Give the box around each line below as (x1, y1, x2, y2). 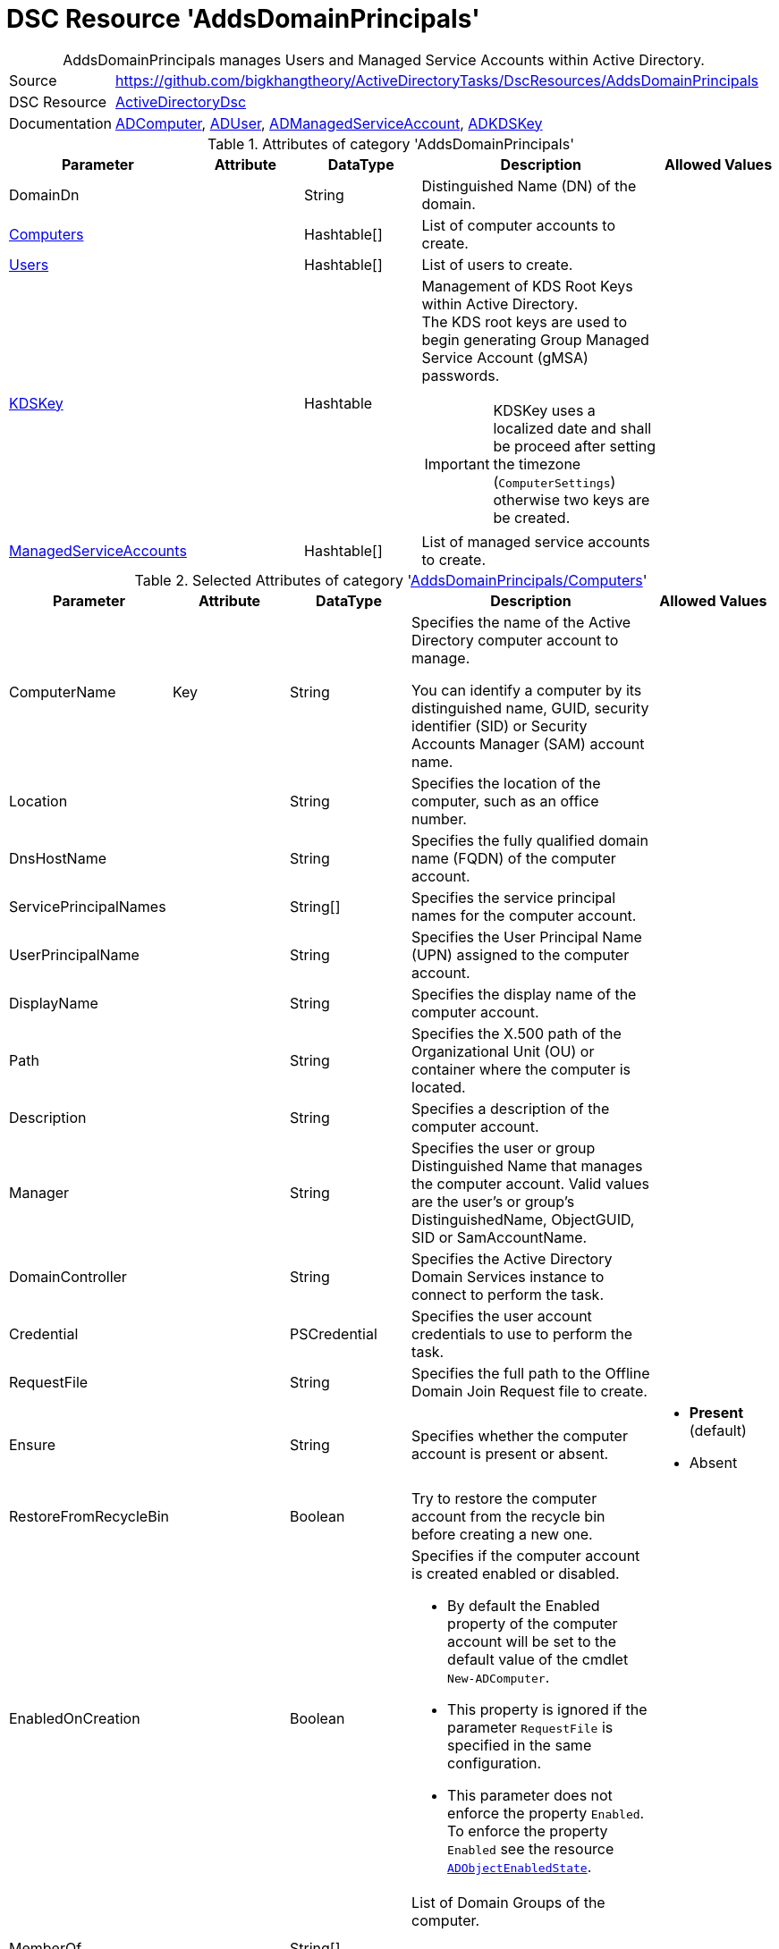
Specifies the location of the (411, 773, 601, 792)
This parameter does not (447, 1785, 613, 1804)
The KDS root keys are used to (421, 312, 627, 331)
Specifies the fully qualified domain (411, 831, 648, 849)
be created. (493, 508, 571, 527)
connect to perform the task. (411, 1285, 604, 1304)
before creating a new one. (411, 1524, 593, 1543)
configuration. (447, 1753, 542, 1772)
